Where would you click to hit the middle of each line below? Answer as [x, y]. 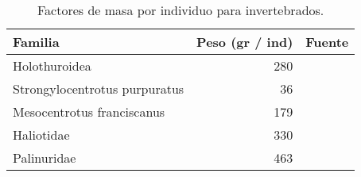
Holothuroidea [52, 65]
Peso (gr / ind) [245, 42]
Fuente [327, 42]
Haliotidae [41, 135]
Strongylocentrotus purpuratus [99, 88]
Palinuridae [45, 158]
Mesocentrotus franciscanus [89, 112]
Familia [36, 42]
